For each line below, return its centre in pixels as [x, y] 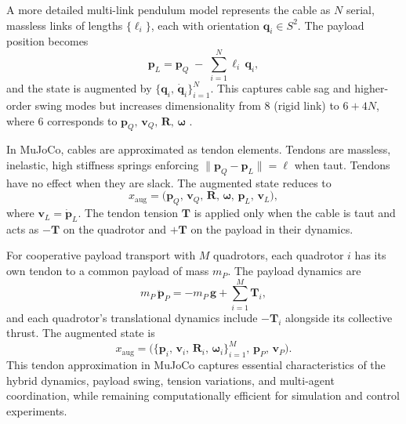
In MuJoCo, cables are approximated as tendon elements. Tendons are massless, [199, 149]
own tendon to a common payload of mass [108, 271]
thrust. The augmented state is [81, 333]
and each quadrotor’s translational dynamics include [132, 317]
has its [370, 255]
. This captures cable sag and [281, 88]
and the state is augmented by [79, 88]
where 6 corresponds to [62, 120]
